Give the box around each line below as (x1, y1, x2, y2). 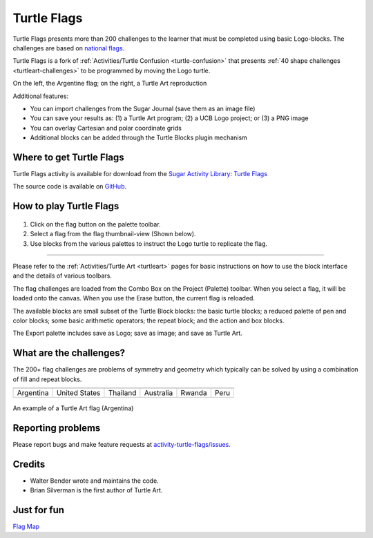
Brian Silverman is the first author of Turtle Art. (30, 486, 163, 494)
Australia (144, 387, 173, 397)
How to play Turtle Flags (12, 200, 119, 212)
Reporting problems (12, 422, 101, 434)
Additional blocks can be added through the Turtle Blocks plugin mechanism (30, 133, 248, 142)
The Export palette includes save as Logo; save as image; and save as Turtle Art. (12, 329, 242, 338)
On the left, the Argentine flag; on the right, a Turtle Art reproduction (12, 79, 207, 88)
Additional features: (12, 92, 69, 100)
